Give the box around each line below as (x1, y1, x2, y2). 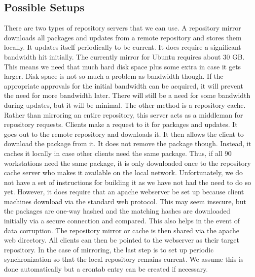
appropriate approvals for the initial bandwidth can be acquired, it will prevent (4, 80, 243, 91)
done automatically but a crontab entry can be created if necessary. (4, 264, 208, 274)
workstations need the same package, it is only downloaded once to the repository (4, 157, 251, 168)
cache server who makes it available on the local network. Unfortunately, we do (4, 167, 243, 178)
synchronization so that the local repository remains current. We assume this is (4, 254, 244, 264)
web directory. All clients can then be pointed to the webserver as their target (4, 235, 239, 245)
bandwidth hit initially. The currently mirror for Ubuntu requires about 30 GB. (4, 51, 245, 62)
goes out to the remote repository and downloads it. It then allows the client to (4, 128, 244, 139)
